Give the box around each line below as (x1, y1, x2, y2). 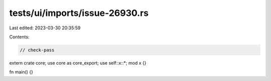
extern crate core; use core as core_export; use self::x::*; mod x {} (9, 60, 147, 66)
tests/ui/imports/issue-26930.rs (9, 7, 149, 18)
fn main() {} (9, 69, 34, 75)
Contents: (9, 34, 30, 40)
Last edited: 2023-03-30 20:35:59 (9, 25, 81, 31)
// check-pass (20, 47, 55, 53)
